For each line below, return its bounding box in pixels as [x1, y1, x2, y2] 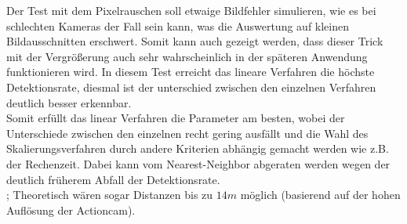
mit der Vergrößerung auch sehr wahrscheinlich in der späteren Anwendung [6, 48, 368, 64]
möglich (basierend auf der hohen [240, 186, 401, 203]
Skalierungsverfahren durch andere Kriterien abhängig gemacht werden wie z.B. [6, 140, 389, 157]
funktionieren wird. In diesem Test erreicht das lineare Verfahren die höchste [6, 63, 375, 80]
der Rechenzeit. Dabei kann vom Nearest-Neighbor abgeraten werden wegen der [6, 155, 391, 172]
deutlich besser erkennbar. [6, 94, 132, 110]
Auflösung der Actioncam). [6, 201, 136, 218]
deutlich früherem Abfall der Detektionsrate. [6, 171, 220, 187]
